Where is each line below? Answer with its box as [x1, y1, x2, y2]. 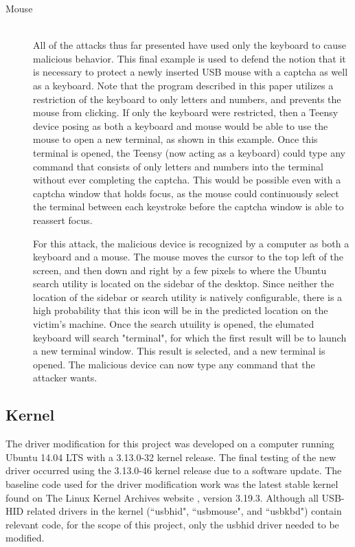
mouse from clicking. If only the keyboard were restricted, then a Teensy [33, 105, 339, 120]
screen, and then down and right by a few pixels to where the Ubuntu [33, 263, 327, 277]
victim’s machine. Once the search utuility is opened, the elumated [33, 317, 314, 331]
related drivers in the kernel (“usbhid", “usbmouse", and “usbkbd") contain [26, 504, 342, 518]
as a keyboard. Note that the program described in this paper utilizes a [33, 78, 334, 92]
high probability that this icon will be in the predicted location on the [33, 303, 328, 317]
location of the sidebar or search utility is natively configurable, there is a [33, 289, 343, 304]
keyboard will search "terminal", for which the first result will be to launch [33, 330, 347, 344]
